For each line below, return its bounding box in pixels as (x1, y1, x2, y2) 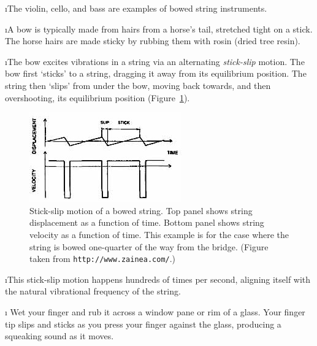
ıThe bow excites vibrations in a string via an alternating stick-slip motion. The (5, 55, 305, 67)
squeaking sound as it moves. (5, 329, 114, 342)
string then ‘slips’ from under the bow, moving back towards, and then (5, 79, 271, 91)
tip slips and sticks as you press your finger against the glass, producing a (5, 317, 281, 330)
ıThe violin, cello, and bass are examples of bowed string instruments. (5, 2, 267, 14)
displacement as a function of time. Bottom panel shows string (29, 216, 264, 229)
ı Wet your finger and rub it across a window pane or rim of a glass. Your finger (5, 305, 305, 318)
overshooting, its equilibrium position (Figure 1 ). (5, 91, 190, 104)
